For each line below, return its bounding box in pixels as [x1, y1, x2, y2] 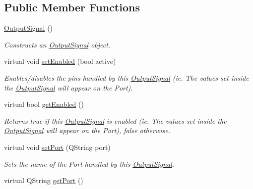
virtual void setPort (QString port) [4, 142, 111, 152]
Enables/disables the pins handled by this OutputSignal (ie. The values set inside [4, 72, 249, 83]
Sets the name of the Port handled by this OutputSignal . [4, 158, 175, 169]
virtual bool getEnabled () [4, 99, 84, 109]
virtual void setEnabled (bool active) [4, 56, 116, 66]
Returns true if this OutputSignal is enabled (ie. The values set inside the [4, 115, 227, 126]
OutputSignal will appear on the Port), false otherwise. [4, 125, 170, 136]
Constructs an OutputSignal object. [4, 39, 111, 49]
